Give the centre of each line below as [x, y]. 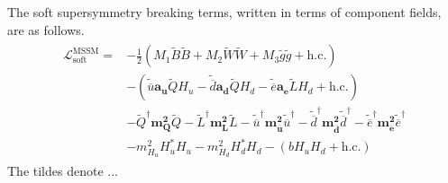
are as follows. [46, 29]
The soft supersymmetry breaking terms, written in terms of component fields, [224, 12]
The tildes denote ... [63, 171]
